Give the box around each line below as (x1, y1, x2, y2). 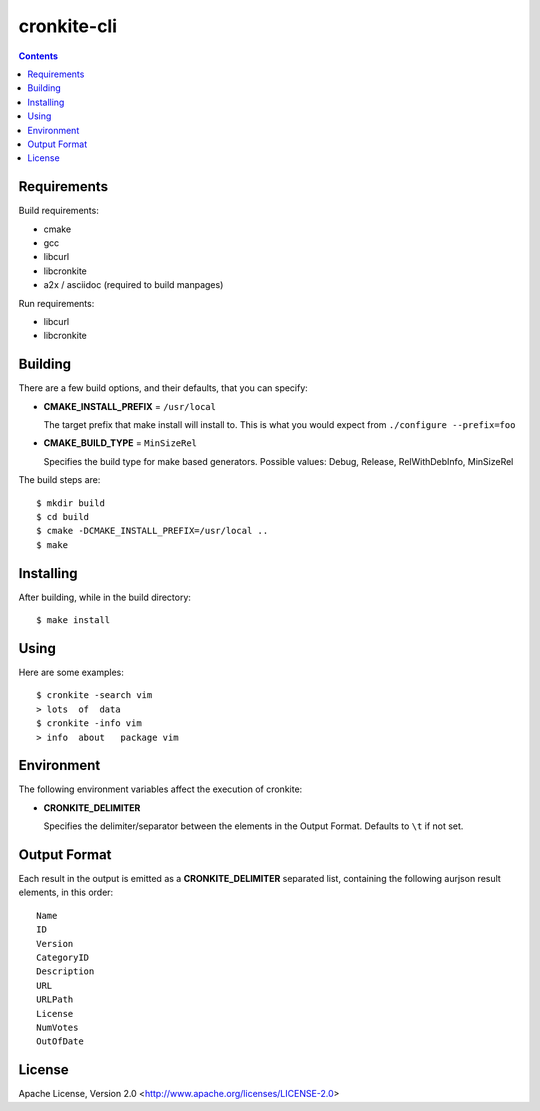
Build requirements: (18, 205, 99, 217)
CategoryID (36, 952, 90, 964)
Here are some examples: (18, 666, 125, 678)
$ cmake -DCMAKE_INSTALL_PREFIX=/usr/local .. (36, 525, 269, 537)
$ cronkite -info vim (36, 718, 142, 729)
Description (36, 966, 95, 977)
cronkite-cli (18, 15, 118, 37)
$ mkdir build (36, 497, 105, 509)
